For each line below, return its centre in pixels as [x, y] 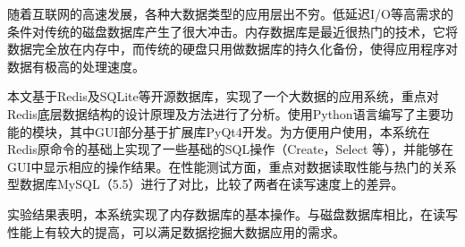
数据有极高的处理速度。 [76, 66]
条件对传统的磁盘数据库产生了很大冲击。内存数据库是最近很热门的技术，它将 [232, 31]
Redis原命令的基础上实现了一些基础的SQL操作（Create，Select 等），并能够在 [231, 149]
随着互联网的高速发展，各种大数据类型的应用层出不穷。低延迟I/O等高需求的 [230, 13]
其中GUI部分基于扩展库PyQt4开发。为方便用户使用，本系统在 [249, 131]
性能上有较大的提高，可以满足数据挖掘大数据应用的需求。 [176, 231]
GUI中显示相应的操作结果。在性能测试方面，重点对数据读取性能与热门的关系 [232, 166]
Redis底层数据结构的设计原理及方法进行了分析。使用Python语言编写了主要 [224, 113]
